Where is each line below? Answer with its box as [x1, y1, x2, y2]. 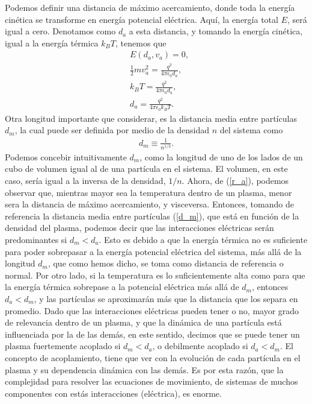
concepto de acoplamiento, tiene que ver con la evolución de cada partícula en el [5, 351, 301, 364]
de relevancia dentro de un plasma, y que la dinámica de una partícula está [5, 316, 282, 329]
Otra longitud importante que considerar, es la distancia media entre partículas [5, 112, 297, 124]
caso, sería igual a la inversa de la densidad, [5, 174, 166, 187]
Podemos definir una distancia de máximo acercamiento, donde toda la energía [5, 1, 295, 13]
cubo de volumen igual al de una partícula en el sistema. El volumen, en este [5, 162, 288, 175]
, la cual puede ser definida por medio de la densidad [14, 124, 210, 136]
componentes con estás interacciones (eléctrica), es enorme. [5, 387, 222, 399]
